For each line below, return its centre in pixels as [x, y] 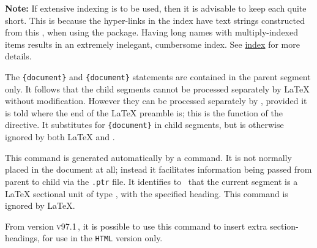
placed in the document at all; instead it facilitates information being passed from [158, 169]
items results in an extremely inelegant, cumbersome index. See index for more [152, 44]
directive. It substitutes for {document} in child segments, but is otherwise [144, 125]
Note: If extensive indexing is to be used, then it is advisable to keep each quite [156, 8]
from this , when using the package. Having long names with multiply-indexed [152, 32]
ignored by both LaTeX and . [60, 137]
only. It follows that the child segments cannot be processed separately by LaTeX [157, 88]
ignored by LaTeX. [40, 205]
